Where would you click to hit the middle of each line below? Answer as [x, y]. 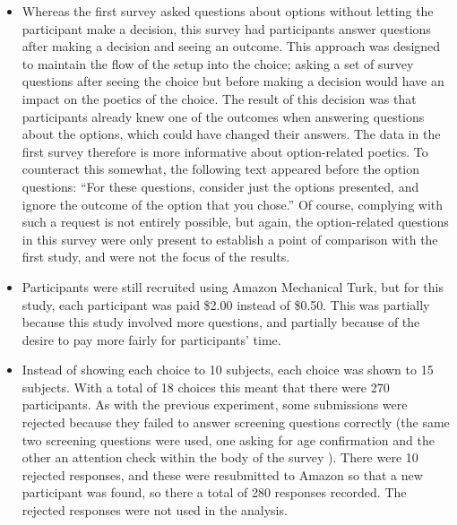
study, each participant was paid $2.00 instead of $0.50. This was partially [226, 304]
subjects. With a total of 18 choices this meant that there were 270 [206, 387]
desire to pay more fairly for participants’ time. [151, 339]
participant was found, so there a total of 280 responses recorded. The [214, 492]
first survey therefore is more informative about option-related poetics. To [225, 151]
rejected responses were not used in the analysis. [155, 510]
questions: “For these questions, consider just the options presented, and [220, 186]
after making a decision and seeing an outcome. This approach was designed [231, 46]
